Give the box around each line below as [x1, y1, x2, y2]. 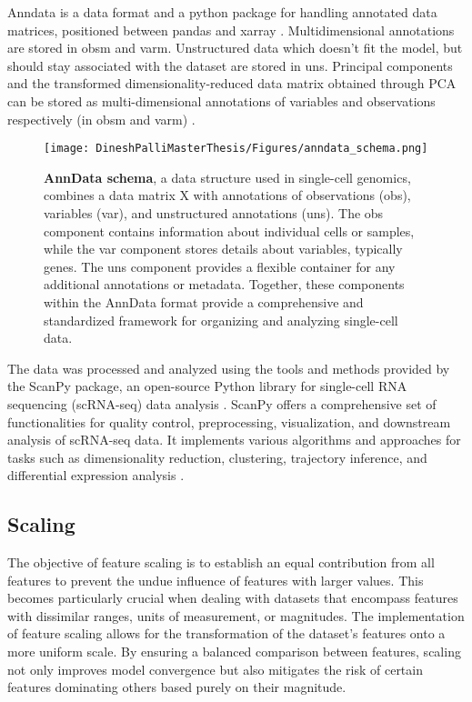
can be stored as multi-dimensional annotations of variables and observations [7, 91, 436, 110]
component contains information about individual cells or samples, [44, 221, 415, 240]
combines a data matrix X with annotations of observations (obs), [44, 186, 411, 205]
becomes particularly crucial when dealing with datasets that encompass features [7, 588, 458, 607]
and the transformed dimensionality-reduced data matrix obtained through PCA [7, 74, 457, 93]
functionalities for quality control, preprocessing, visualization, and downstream [7, 412, 451, 431]
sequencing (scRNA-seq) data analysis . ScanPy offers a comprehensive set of [7, 394, 437, 413]
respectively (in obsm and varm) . [7, 109, 196, 128]
